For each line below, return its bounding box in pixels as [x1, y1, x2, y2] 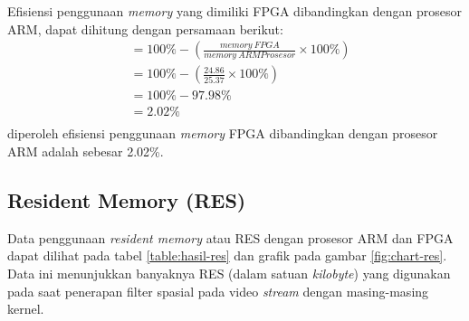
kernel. [7, 299, 44, 318]
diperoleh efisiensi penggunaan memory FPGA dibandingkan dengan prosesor [7, 124, 438, 143]
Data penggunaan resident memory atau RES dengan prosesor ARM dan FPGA [7, 228, 454, 247]
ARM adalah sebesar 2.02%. [7, 141, 164, 160]
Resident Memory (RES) [7, 185, 246, 213]
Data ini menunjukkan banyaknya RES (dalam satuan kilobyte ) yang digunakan [7, 263, 451, 282]
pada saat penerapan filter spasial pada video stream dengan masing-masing [7, 281, 429, 300]
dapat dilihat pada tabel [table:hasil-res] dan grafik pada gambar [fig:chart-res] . [7, 246, 447, 265]
